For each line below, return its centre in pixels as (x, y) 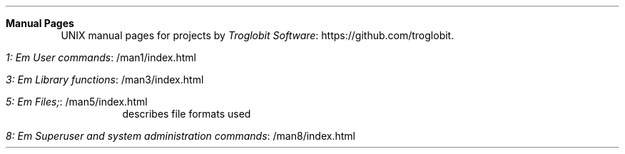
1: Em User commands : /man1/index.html (101, 57)
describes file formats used (187, 114)
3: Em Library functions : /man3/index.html (105, 79)
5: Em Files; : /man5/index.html (77, 102)
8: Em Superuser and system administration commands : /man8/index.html (181, 136)
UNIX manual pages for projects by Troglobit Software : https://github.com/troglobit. (258, 35)
